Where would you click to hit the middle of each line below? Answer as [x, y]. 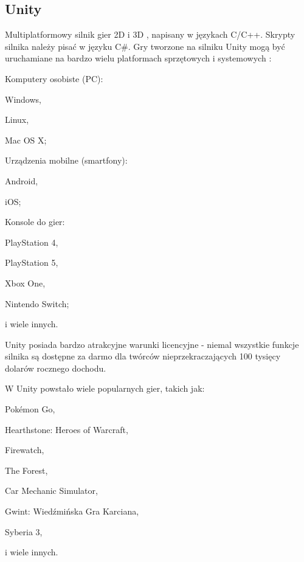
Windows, [23, 99]
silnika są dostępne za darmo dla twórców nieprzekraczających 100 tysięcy [143, 356]
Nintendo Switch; [37, 303]
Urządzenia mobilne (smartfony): [66, 160]
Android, [22, 180]
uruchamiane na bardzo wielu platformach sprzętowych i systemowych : [138, 58]
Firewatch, [25, 450]
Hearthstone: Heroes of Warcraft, [67, 429]
